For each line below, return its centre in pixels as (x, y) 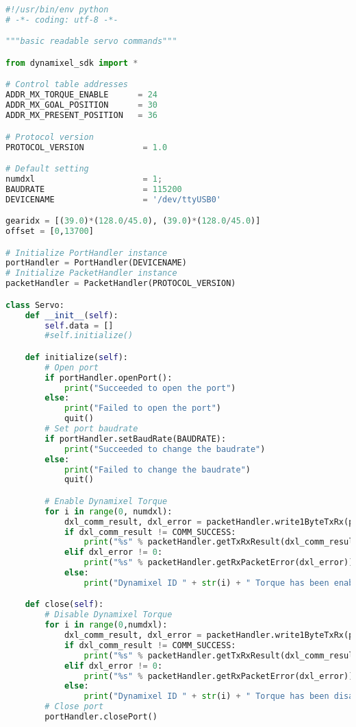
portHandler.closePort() (101, 717)
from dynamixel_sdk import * (72, 63)
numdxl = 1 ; (84, 179)
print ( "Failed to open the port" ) (143, 408)
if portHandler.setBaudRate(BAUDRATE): (136, 439)
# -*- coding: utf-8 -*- (62, 20)
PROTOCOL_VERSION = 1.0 (87, 147)
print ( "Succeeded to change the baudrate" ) (165, 449)
